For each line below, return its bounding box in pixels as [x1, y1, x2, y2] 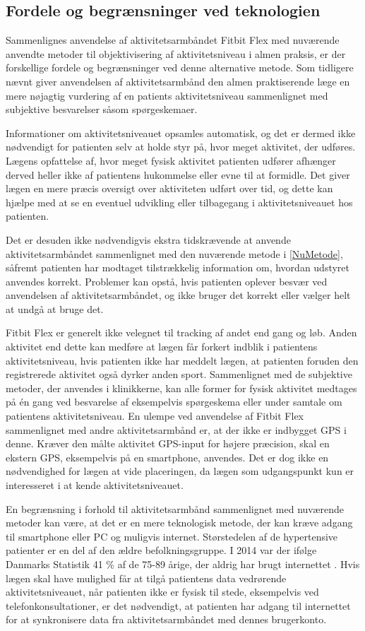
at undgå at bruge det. [6, 301, 104, 316]
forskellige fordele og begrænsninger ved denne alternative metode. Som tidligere [6, 60, 354, 75]
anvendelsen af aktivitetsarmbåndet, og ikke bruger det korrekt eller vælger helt [6, 288, 351, 302]
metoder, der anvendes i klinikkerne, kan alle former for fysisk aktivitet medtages [6, 380, 357, 395]
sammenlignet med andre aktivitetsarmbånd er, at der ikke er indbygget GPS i [6, 422, 347, 437]
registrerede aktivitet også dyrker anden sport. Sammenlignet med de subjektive [6, 367, 352, 382]
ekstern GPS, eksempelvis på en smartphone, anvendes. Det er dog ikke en [6, 449, 329, 464]
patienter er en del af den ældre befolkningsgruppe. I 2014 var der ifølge [6, 543, 317, 558]
